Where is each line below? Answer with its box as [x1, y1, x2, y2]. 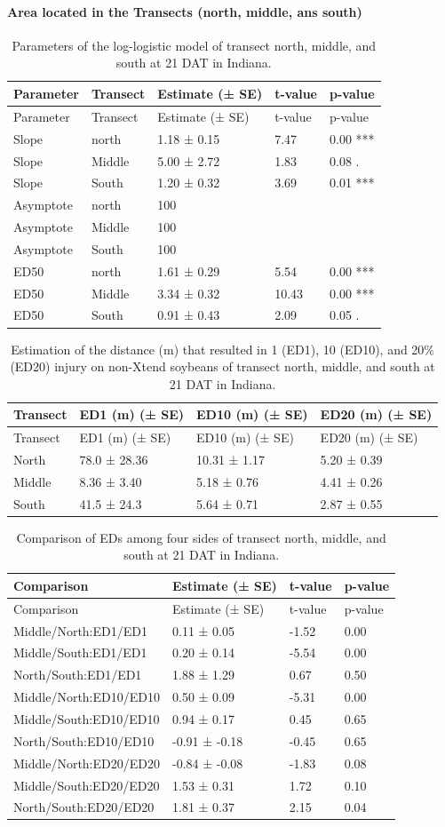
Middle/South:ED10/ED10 [13, 710, 160, 728]
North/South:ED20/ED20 [13, 798, 155, 816]
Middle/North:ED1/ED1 [13, 621, 147, 640]
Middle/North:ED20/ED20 [13, 753, 160, 772]
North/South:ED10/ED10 [13, 731, 155, 750]
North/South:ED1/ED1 [13, 665, 142, 684]
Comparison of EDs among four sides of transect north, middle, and [16, 528, 386, 546]
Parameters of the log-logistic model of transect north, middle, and [12, 36, 377, 54]
